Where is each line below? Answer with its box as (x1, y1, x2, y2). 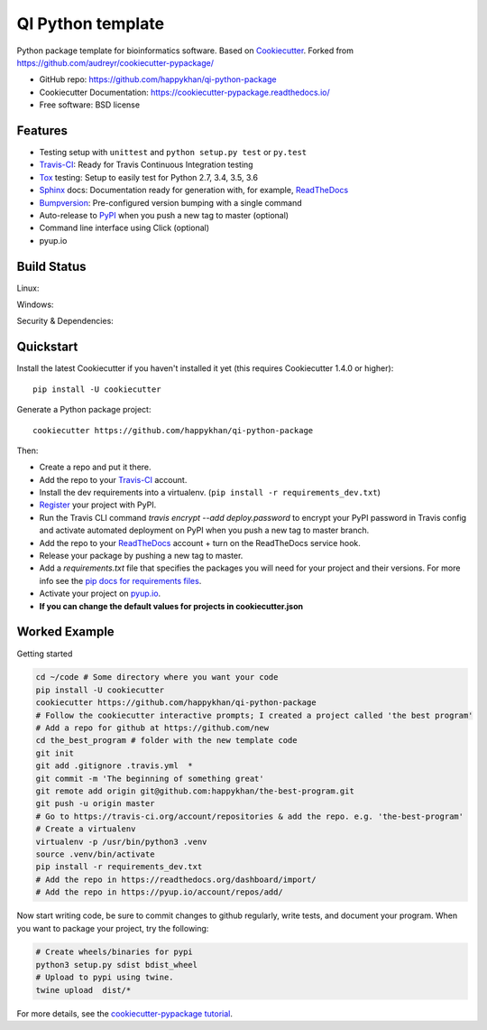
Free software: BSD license (39, 99, 140, 110)
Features (16, 123, 68, 138)
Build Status (16, 258, 87, 274)
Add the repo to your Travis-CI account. (39, 474, 188, 485)
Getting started (16, 648, 73, 659)
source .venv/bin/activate (35, 849, 155, 859)
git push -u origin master (35, 799, 155, 809)
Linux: (16, 283, 40, 293)
